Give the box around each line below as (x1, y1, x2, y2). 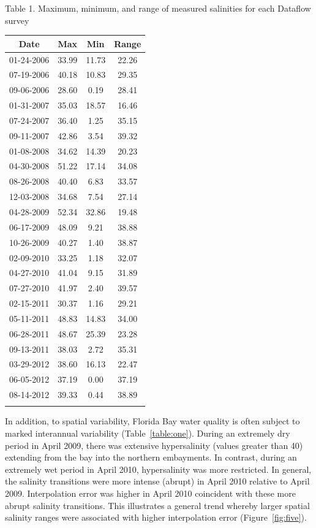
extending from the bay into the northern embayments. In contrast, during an (5, 451, 297, 464)
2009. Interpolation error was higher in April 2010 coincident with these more (5, 487, 296, 499)
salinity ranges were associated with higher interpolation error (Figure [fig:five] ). (5, 511, 307, 524)
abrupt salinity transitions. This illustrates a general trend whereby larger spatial (5, 499, 310, 511)
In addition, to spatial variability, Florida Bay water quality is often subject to (5, 415, 300, 427)
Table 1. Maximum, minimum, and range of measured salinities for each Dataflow (5, 2, 311, 14)
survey (5, 13, 29, 26)
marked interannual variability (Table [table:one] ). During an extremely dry (5, 427, 290, 440)
